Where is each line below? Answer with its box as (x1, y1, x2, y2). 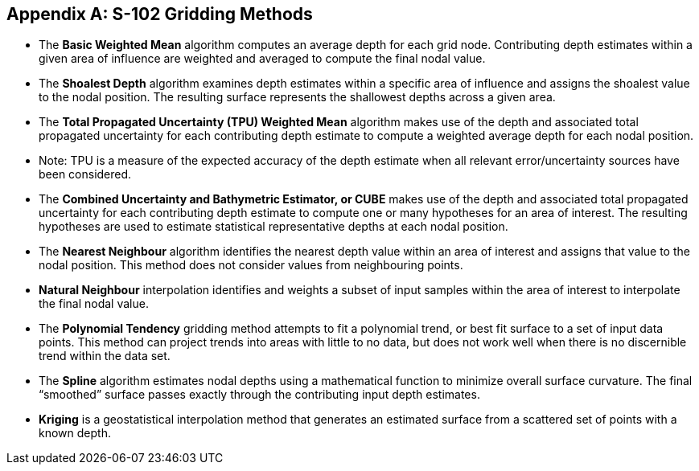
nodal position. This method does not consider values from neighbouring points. (39, 258, 463, 272)
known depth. (39, 426, 111, 440)
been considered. (39, 167, 132, 182)
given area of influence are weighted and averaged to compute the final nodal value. (39, 51, 486, 66)
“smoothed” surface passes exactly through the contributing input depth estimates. (39, 387, 480, 402)
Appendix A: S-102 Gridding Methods (6, 4, 313, 24)
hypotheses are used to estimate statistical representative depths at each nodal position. (39, 219, 508, 234)
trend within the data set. (39, 349, 171, 363)
